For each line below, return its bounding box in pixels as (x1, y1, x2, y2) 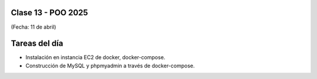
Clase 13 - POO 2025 (11, 8, 88, 18)
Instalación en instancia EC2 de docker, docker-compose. (25, 54, 166, 61)
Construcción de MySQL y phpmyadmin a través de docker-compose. (25, 62, 195, 69)
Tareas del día (11, 39, 63, 49)
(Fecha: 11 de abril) (11, 23, 56, 30)
